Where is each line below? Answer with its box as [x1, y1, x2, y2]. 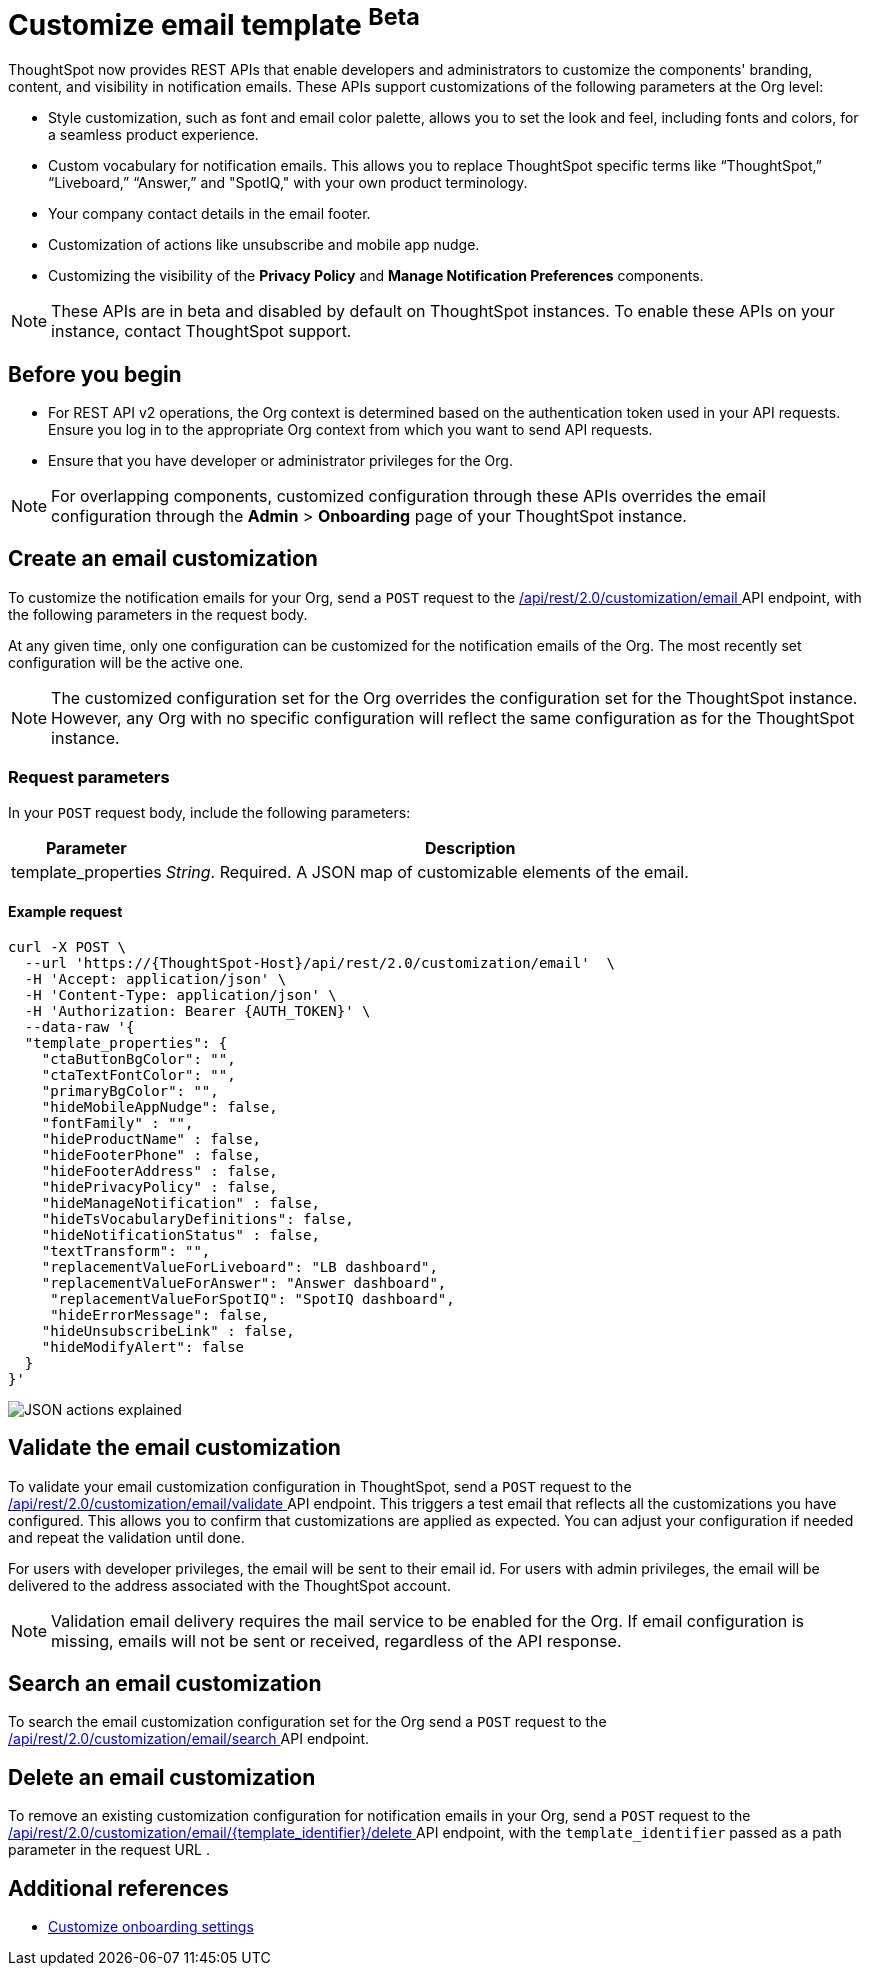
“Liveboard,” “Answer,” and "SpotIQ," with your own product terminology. [48, 174, 528, 192]
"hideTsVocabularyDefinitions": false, [41, 1210, 354, 1227]
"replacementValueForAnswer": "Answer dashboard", [41, 1274, 447, 1291]
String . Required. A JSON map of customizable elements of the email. [165, 861, 689, 882]
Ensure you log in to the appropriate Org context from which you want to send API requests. [48, 420, 653, 438]
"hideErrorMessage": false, [50, 1306, 270, 1323]
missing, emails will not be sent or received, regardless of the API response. [51, 1630, 622, 1651]
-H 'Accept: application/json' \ [24, 970, 287, 987]
